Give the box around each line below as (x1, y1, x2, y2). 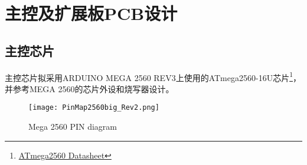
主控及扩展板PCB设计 (5, 1, 178, 25)
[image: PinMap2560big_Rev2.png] (28, 103, 159, 112)
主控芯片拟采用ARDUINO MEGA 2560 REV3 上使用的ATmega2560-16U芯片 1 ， (5, 69, 301, 83)
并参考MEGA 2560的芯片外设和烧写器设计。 (5, 82, 174, 95)
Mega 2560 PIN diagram (28, 120, 117, 133)
